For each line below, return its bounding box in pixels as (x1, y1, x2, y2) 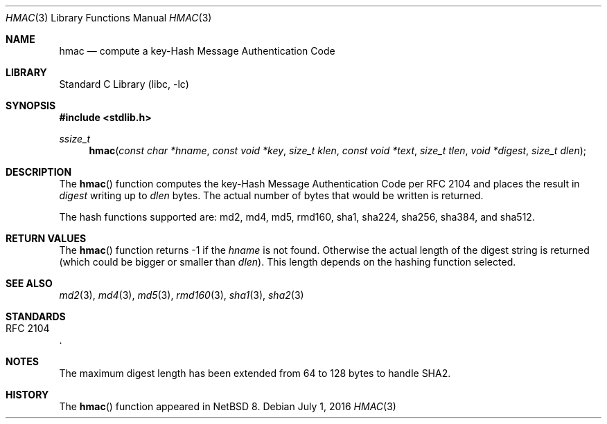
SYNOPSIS (6, 100, 56, 111)
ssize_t (59, 133, 91, 145)
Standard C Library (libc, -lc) (59, 78, 189, 90)
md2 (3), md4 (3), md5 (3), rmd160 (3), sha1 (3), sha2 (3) (59, 289, 304, 301)
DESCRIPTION (6, 166, 72, 178)
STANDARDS (6, 311, 66, 322)
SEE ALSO (6, 277, 53, 289)
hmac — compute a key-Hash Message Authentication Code (59, 45, 335, 57)
